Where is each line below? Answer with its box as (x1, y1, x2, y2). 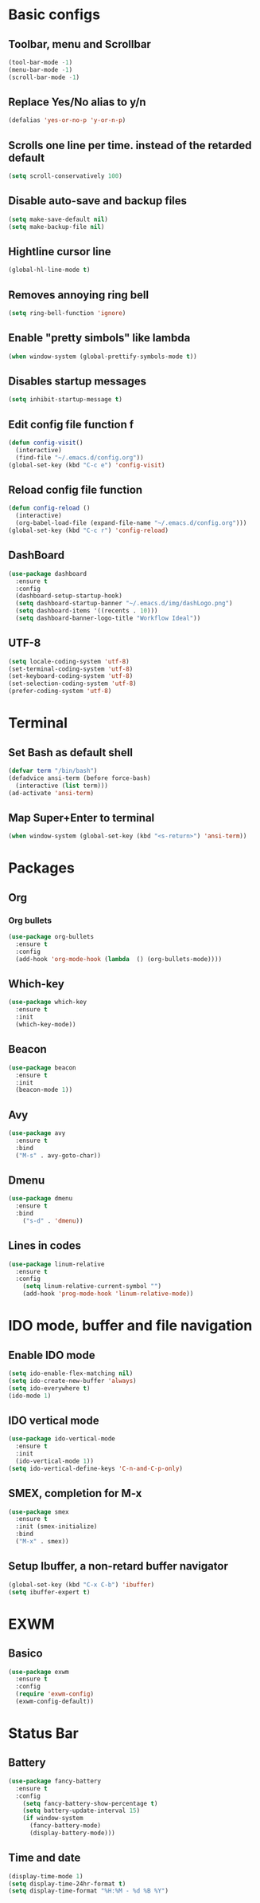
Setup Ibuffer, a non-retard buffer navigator (8, 1559, 229, 1573)
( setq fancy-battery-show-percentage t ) (22, 1799, 158, 1807)
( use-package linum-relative (8, 1260, 105, 1268)
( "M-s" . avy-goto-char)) (15, 1151, 102, 1160)
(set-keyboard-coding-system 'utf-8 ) (8, 672, 134, 680)
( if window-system (22, 1814, 83, 1822)
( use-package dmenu (8, 1195, 73, 1203)
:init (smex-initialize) (15, 1523, 98, 1531)
